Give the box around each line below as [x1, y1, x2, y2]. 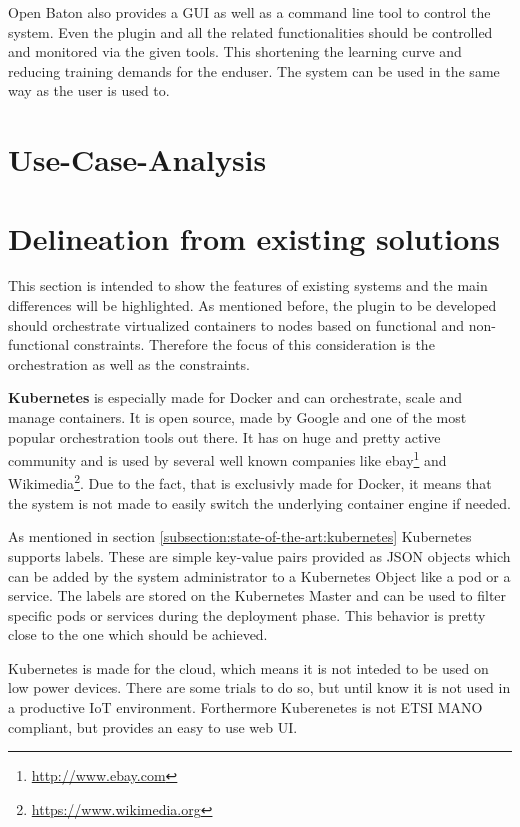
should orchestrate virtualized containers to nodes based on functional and [8, 314, 464, 335]
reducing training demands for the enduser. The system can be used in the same [8, 60, 500, 81]
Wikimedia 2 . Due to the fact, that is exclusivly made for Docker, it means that [8, 470, 492, 494]
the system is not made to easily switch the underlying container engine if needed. [8, 492, 511, 513]
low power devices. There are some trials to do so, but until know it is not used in [8, 677, 511, 698]
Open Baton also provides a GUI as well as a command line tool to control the [8, 2, 491, 22]
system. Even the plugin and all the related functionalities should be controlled [8, 21, 493, 42]
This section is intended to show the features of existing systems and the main [8, 275, 488, 296]
